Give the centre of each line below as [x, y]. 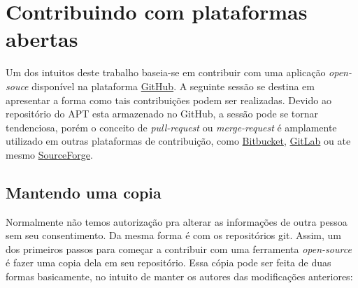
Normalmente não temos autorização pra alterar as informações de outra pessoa [177, 221]
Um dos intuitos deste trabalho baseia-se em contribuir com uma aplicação [166, 72]
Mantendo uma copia [84, 192]
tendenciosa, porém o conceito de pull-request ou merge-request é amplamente [171, 127]
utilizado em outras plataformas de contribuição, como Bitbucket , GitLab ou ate [178, 141]
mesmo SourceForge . [49, 154]
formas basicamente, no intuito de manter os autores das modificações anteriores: [179, 276]
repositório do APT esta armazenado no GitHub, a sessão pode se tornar [162, 114]
